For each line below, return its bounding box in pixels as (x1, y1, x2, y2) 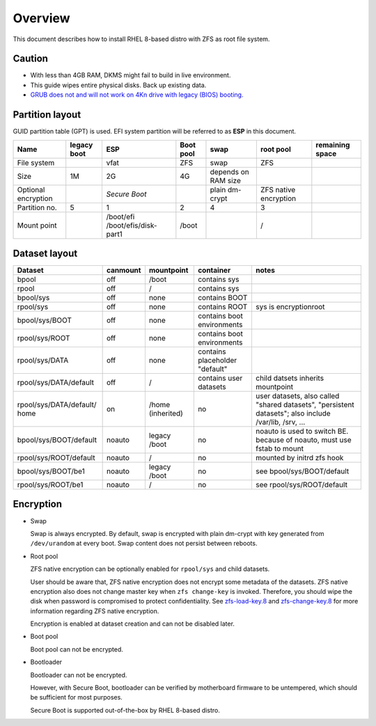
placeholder (197, 356, 237, 365)
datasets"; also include (255, 409, 331, 418)
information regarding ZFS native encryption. (30, 606, 159, 615)
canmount (106, 265, 141, 275)
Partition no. (17, 203, 57, 212)
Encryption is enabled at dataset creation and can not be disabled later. (30, 620, 235, 628)
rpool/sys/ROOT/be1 (17, 480, 84, 490)
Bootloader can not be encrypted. (30, 670, 127, 679)
